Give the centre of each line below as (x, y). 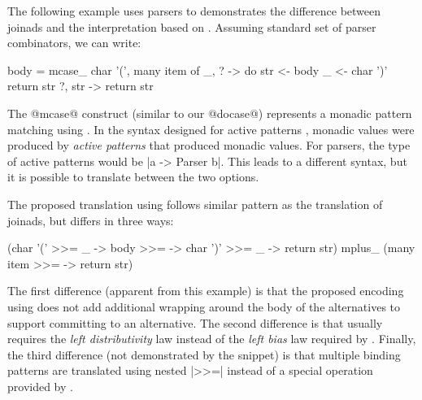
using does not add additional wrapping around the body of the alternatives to (204, 306)
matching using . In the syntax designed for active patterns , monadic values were (211, 129)
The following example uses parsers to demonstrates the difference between (194, 11)
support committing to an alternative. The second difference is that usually (195, 322)
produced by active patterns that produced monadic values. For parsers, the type (209, 145)
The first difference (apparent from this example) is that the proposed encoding (206, 291)
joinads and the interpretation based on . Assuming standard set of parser (192, 26)
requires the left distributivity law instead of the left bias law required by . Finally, (212, 339)
